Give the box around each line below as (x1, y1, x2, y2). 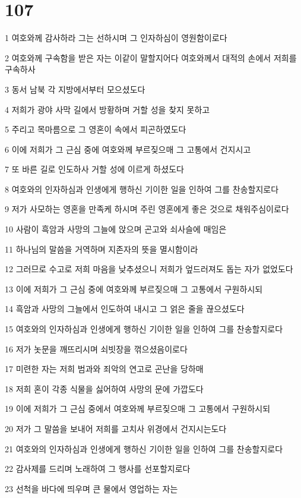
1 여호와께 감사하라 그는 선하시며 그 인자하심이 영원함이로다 (5, 31, 227, 44)
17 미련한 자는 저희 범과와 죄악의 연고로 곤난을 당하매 (5, 363, 204, 375)
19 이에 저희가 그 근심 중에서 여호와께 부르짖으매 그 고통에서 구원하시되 (5, 402, 271, 415)
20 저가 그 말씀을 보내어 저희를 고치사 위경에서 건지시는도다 (5, 423, 227, 434)
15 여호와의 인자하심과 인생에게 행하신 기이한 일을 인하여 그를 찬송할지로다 (5, 323, 283, 335)
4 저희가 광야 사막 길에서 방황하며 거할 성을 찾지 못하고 (5, 103, 210, 115)
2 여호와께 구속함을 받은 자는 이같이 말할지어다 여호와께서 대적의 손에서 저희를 (5, 51, 297, 64)
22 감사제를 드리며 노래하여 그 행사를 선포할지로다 (5, 462, 191, 475)
